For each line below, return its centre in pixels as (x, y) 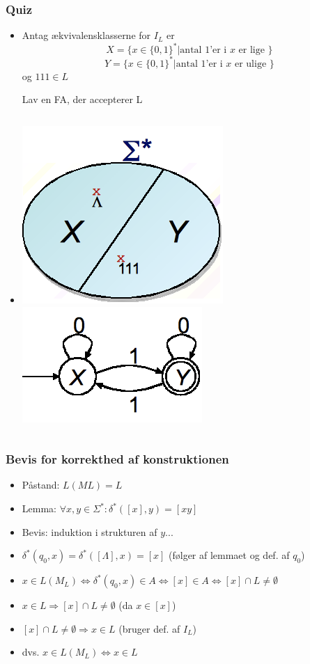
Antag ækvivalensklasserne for (86, 35)
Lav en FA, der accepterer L (82, 99)
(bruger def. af (149, 628)
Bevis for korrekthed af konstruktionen (117, 459)
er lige (251, 50)
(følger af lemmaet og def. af (229, 555)
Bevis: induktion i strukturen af (90, 531)
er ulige (250, 64)
